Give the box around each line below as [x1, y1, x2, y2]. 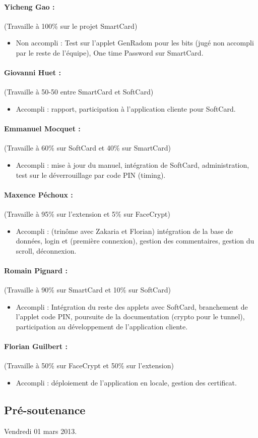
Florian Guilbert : [4, 341, 68, 352]
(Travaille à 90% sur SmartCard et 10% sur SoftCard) [4, 284, 171, 295]
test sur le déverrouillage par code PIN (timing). [16, 169, 166, 180]
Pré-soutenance [4, 402, 86, 417]
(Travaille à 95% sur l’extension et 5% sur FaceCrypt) [4, 208, 170, 219]
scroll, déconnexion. [16, 245, 77, 256]
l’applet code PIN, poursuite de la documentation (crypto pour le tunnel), [16, 311, 245, 322]
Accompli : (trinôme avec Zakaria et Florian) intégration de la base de [16, 225, 233, 236]
